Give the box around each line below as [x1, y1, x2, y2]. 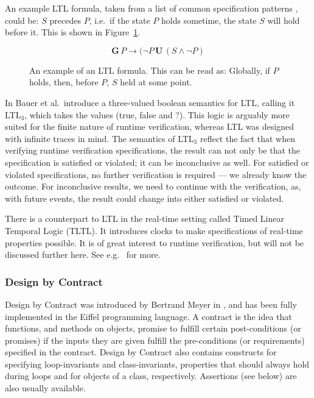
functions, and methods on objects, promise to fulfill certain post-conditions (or [5, 322, 301, 335]
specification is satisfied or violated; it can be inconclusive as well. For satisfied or [5, 155, 309, 168]
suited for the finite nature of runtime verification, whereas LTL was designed [5, 120, 294, 133]
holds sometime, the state [161, 13, 257, 26]
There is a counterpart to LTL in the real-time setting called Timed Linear [5, 212, 285, 225]
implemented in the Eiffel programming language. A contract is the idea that [5, 310, 292, 322]
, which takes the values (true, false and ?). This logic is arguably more [24, 108, 290, 121]
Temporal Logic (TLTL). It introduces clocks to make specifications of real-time [5, 224, 303, 236]
